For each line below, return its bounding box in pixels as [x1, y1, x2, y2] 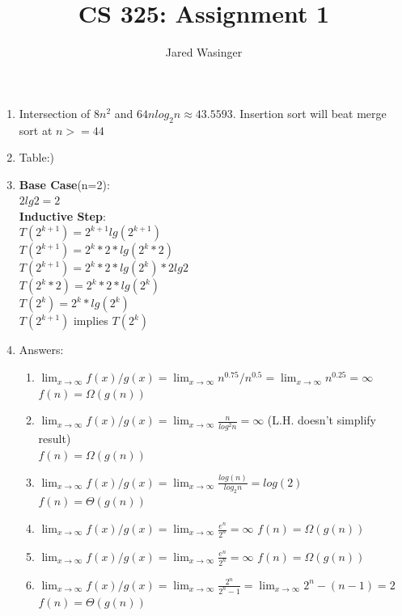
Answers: [19, 341, 64, 358]
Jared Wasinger [165, 44, 243, 61]
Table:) [19, 149, 54, 166]
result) [38, 430, 71, 447]
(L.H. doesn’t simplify [267, 411, 376, 428]
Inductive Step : [19, 207, 106, 224]
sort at [19, 121, 53, 138]
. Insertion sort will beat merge [232, 104, 387, 121]
